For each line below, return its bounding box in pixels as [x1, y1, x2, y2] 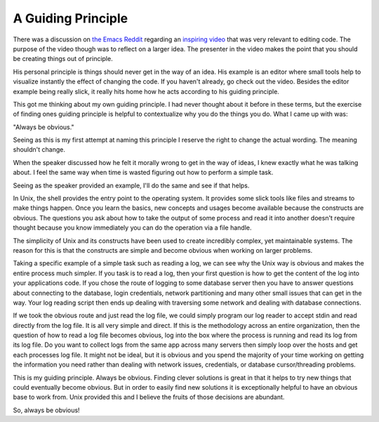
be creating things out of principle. [13, 55, 113, 63]
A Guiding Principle [13, 11, 128, 26]
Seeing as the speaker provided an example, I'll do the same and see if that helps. [13, 181, 250, 190]
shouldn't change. [13, 145, 66, 154]
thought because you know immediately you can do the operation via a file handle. [13, 223, 252, 232]
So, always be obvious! [13, 406, 80, 414]
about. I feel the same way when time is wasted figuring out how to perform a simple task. [13, 169, 274, 177]
